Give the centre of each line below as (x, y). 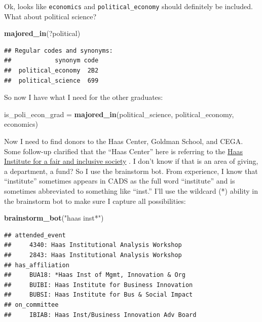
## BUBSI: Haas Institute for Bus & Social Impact (99, 295)
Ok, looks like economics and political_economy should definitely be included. (128, 6)
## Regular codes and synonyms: (59, 50)
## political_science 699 (51, 80)
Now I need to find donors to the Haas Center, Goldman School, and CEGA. (124, 141)
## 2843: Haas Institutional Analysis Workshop (93, 255)
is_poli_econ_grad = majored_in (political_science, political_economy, (119, 114)
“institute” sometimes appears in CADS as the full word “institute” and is (120, 181)
